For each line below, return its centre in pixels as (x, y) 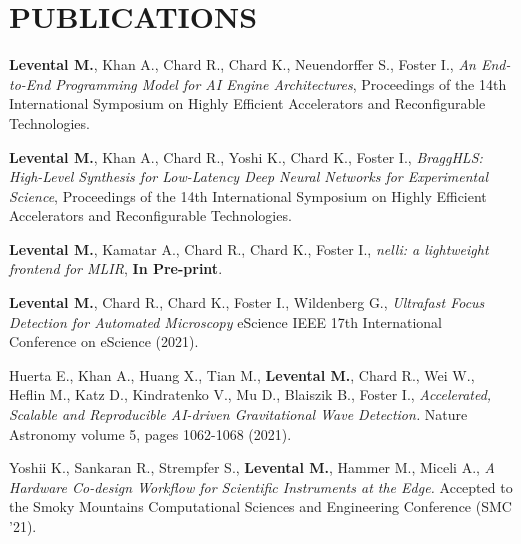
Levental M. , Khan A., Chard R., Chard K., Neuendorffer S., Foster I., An (242, 64)
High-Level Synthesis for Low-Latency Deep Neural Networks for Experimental (248, 176)
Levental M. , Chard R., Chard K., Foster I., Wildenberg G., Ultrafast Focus (247, 302)
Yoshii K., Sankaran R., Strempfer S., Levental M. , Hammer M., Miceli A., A (252, 467)
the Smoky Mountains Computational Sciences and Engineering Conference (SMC (260, 506)
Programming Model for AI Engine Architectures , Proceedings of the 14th (281, 83)
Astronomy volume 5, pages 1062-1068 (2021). (150, 433)
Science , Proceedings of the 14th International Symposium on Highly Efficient (248, 195)
